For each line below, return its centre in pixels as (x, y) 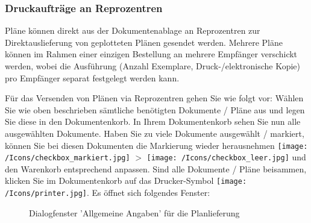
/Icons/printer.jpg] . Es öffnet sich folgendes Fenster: (108, 193)
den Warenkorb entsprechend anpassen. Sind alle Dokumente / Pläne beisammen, (156, 168)
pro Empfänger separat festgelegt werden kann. (92, 77)
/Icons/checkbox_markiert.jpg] (68, 158)
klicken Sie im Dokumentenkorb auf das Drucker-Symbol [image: (126, 181)
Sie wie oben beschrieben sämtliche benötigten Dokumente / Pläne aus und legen (155, 109)
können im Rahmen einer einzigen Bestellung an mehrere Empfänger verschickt (151, 54)
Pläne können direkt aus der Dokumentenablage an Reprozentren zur (133, 30)
